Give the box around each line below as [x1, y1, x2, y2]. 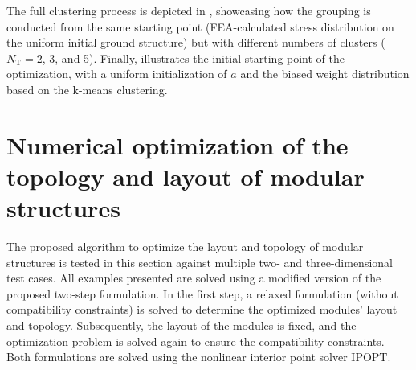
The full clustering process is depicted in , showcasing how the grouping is [6, 2, 371, 18]
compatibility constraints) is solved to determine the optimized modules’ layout [6, 301, 398, 318]
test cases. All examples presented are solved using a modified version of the [6, 269, 381, 286]
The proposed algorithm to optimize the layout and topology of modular [6, 238, 364, 255]
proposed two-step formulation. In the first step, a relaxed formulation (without [6, 285, 398, 302]
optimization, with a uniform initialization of [6, 65, 227, 82]
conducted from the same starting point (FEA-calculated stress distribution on [6, 18, 394, 35]
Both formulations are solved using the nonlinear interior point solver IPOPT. [6, 348, 391, 365]
